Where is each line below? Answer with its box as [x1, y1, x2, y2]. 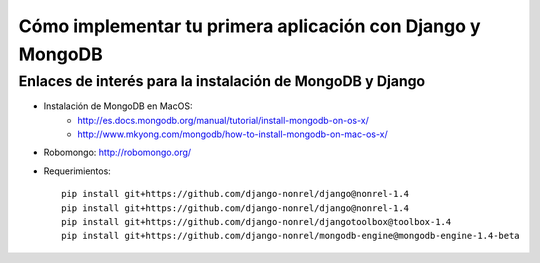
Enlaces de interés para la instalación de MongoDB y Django [18, 72, 426, 90]
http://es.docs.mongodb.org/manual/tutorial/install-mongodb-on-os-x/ [77, 114, 369, 126]
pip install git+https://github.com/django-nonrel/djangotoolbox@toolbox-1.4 [61, 216, 452, 227]
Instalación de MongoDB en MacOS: [43, 100, 193, 112]
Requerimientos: [43, 165, 112, 177]
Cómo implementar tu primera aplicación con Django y [18, 15, 481, 37]
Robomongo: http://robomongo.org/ [43, 146, 192, 159]
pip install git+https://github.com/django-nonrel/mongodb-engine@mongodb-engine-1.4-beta [61, 230, 520, 242]
